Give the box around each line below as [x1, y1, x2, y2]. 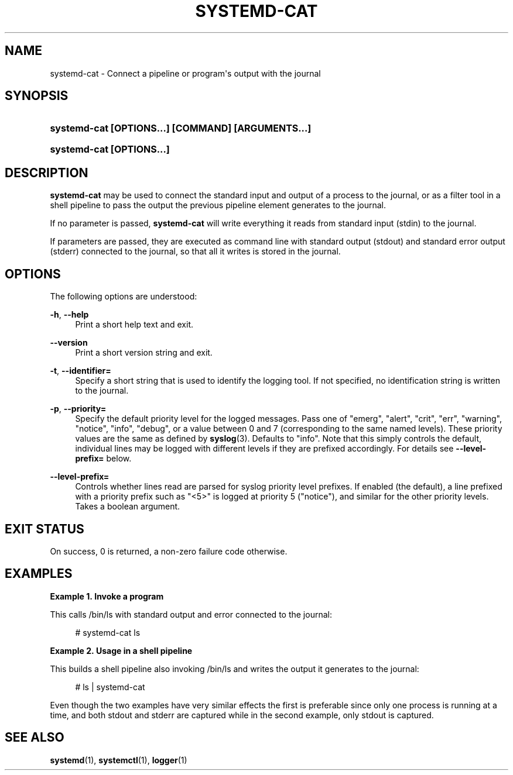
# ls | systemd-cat [75, 681, 145, 692]
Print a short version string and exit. [75, 347, 213, 358]
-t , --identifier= [50, 366, 111, 376]
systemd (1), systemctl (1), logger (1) [50, 755, 187, 765]
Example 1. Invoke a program [50, 591, 164, 601]
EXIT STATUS [5, 521, 84, 536]
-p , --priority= [50, 404, 107, 414]
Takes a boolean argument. [75, 501, 180, 512]
